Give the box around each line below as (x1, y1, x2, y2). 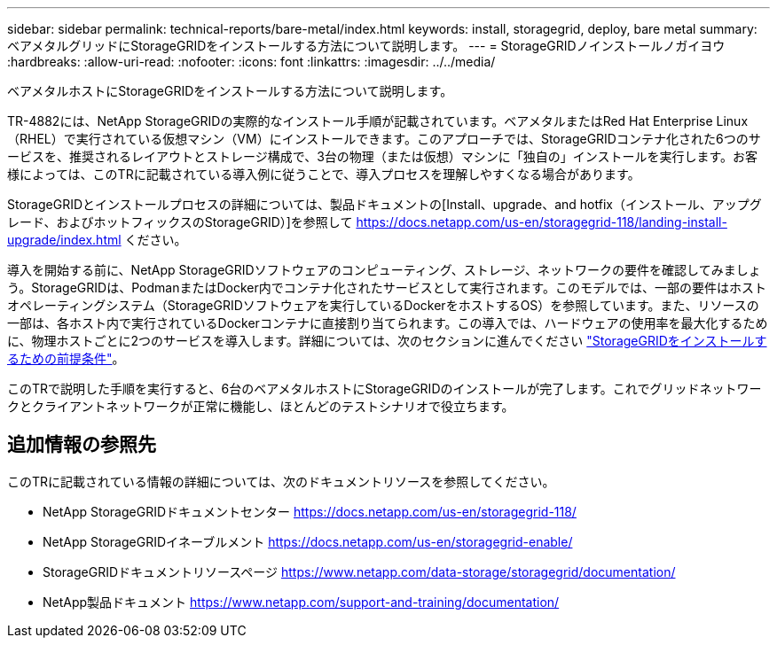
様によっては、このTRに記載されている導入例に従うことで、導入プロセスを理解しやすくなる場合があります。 (7, 167, 640, 182)
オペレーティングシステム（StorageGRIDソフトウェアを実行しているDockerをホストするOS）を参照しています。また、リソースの (7, 298, 759, 313)
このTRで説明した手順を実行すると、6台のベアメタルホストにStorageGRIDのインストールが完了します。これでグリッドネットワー (7, 381, 762, 396)
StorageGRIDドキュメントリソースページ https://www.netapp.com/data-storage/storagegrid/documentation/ (43, 563, 676, 579)
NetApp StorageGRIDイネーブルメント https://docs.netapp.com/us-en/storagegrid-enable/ (43, 533, 573, 549)
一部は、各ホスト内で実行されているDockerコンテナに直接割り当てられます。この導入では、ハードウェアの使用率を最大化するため (7, 315, 768, 330)
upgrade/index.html (7, 232, 122, 247)
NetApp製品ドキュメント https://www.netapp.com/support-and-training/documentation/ (43, 594, 560, 610)
